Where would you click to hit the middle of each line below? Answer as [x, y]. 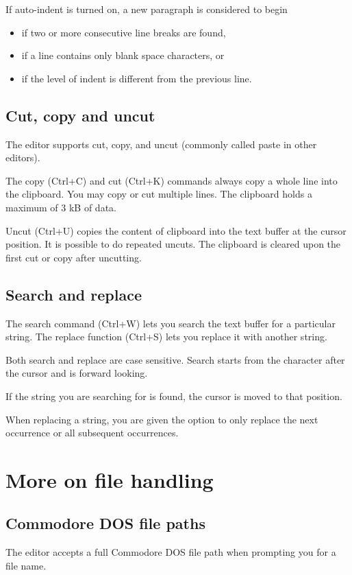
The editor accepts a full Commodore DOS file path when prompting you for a [171, 552]
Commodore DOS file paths [105, 523]
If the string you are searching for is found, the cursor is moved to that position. [174, 396]
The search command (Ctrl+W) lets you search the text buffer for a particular [171, 323]
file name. [26, 565]
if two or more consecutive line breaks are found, [124, 32]
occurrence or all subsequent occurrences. [92, 433]
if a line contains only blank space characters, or [123, 55]
